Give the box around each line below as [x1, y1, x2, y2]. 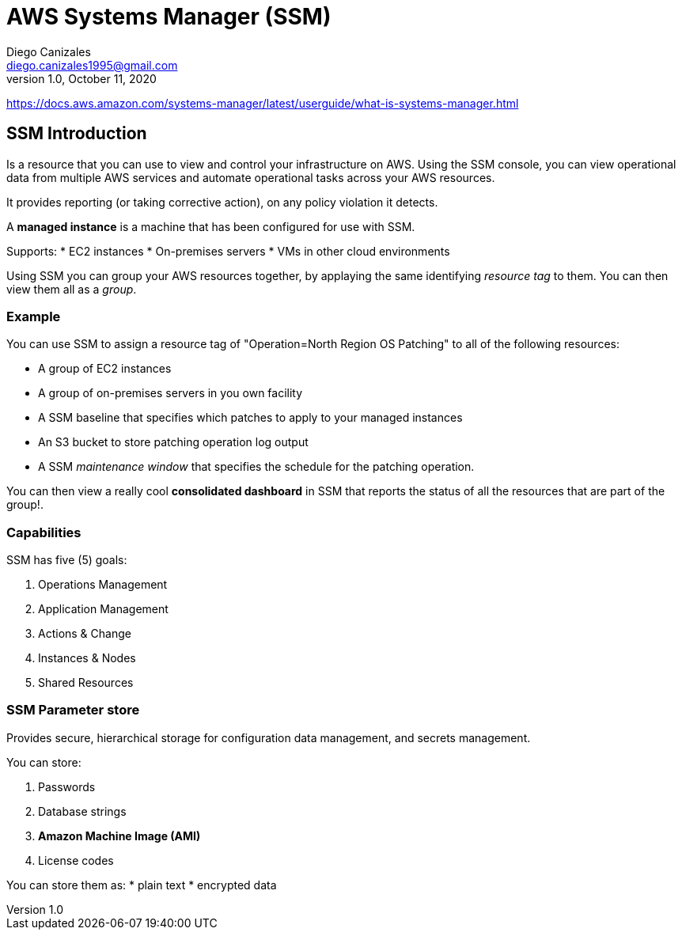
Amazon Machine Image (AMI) [38, 828, 201, 843]
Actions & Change [38, 627, 131, 641]
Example [6, 308, 61, 324]
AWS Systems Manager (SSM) [6, 3, 332, 30]
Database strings [38, 804, 127, 818]
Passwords [38, 779, 96, 794]
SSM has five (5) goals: [6, 553, 127, 567]
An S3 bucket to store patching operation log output [38, 435, 309, 449]
